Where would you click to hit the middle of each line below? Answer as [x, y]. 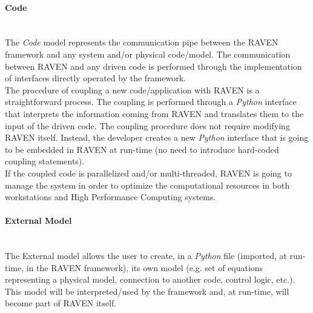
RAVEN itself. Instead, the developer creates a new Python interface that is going [157, 137]
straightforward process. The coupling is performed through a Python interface [151, 102]
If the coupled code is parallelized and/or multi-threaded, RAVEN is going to [148, 173]
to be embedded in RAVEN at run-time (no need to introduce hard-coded [142, 149]
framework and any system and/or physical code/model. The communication [148, 54]
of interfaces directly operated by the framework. [95, 78]
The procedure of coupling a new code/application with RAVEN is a [132, 89]
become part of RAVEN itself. [61, 303]
